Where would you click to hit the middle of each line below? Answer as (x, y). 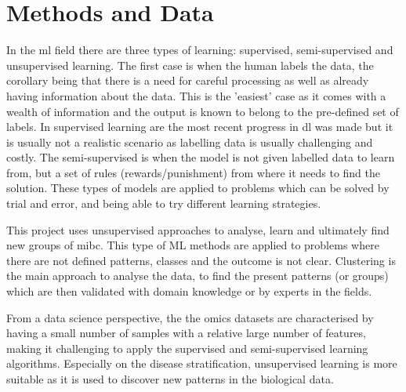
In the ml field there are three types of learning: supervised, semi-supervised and (200, 50)
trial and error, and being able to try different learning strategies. (164, 203)
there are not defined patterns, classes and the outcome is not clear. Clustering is (201, 260)
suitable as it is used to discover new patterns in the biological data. (170, 379)
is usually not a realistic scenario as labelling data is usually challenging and (190, 142)
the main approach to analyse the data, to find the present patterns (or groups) (198, 276)
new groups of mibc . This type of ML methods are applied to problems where (193, 245)
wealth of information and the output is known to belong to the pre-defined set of (203, 111)
